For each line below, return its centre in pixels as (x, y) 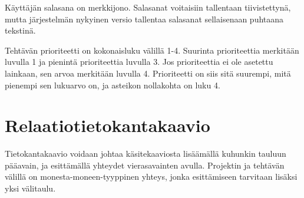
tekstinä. (20, 30)
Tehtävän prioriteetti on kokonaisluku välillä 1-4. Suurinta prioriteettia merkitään (152, 50)
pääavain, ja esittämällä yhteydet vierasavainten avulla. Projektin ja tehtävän (145, 165)
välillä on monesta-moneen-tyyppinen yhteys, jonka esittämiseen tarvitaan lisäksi (151, 176)
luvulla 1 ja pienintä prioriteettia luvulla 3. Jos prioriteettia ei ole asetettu (139, 62)
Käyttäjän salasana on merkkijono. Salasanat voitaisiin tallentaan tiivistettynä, (148, 7)
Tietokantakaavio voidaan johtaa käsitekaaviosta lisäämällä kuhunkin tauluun (146, 154)
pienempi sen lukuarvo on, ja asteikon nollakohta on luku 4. (113, 85)
